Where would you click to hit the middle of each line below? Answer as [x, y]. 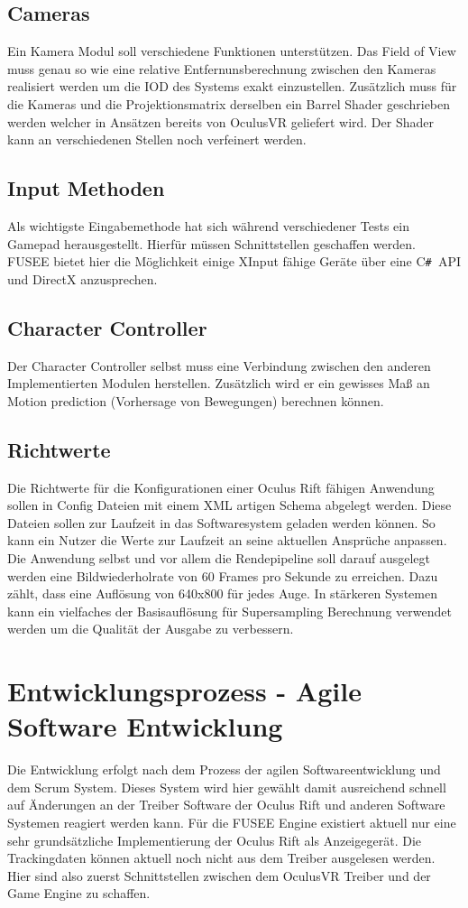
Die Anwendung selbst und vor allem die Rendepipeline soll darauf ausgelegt [219, 557]
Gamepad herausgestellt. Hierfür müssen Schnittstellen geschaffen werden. [211, 243]
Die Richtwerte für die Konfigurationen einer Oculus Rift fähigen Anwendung [221, 487]
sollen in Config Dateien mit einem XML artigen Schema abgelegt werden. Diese [229, 505]
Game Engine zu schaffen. [79, 893]
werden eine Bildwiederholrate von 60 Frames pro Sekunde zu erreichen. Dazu [223, 575]
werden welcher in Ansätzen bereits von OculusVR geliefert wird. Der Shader [220, 121]
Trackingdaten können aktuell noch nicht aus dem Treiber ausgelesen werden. [221, 858]
